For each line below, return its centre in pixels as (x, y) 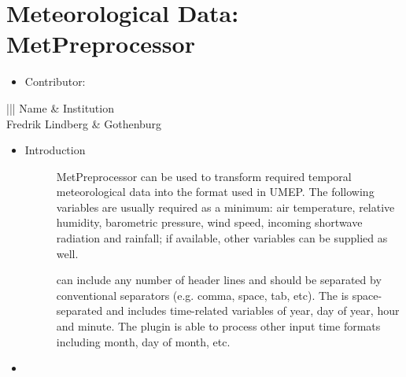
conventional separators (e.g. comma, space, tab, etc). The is (203, 295)
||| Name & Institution (60, 107)
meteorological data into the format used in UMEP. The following (215, 192)
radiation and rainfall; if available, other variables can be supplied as (222, 238)
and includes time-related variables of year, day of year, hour (253, 310)
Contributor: (55, 81)
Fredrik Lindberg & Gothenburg (84, 123)
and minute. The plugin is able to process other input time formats (218, 326)
